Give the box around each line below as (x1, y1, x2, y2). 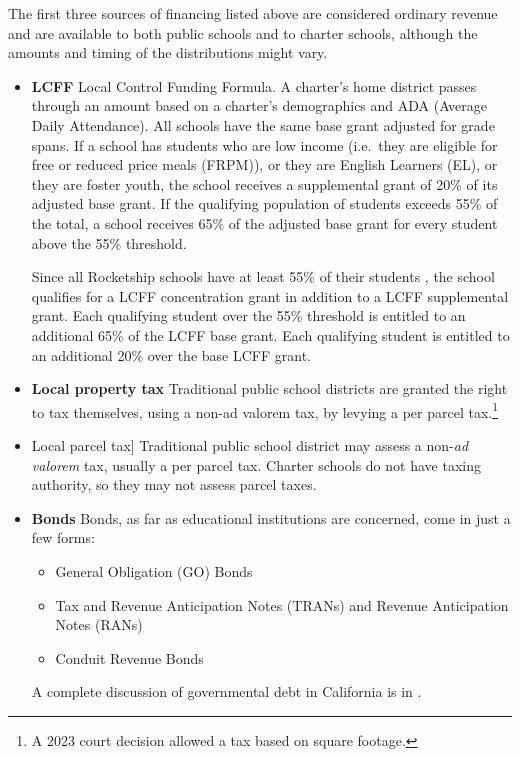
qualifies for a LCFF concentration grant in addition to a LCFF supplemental (31, 285, 509, 306)
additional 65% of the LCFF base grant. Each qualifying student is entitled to (31, 324, 510, 345)
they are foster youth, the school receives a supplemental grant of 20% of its (31, 173, 498, 194)
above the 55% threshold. (31, 232, 187, 253)
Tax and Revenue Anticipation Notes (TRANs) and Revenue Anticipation (55, 594, 509, 615)
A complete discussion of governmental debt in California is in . (31, 681, 422, 702)
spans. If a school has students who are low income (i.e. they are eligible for (31, 134, 498, 155)
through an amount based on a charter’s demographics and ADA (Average (31, 95, 488, 116)
